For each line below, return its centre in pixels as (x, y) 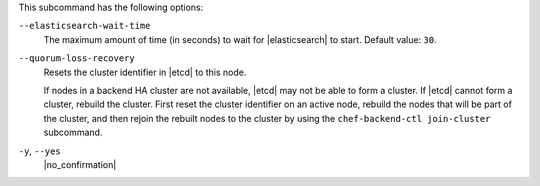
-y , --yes (39, 151)
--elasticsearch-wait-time (84, 26)
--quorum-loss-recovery (76, 58)
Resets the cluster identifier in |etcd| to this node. (145, 72)
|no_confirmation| (80, 164)
